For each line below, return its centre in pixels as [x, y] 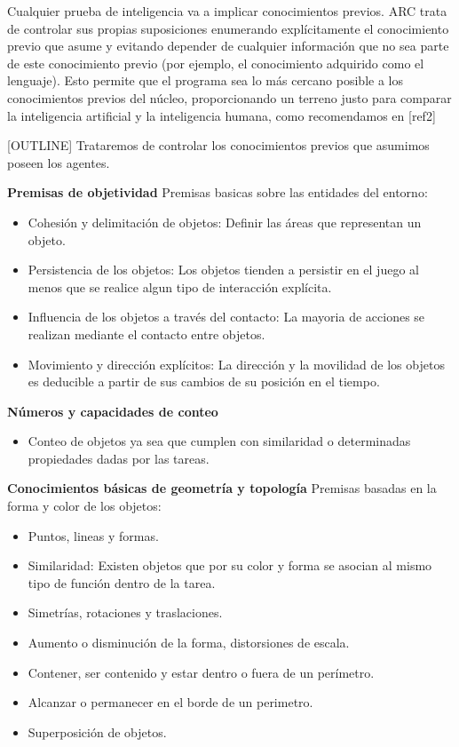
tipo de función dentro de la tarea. [122, 582]
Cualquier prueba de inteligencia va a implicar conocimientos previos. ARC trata [227, 11]
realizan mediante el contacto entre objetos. [146, 334]
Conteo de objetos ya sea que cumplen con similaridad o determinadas [219, 441]
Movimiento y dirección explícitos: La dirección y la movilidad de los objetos [236, 364]
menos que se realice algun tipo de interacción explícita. [180, 286]
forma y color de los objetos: [84, 506]
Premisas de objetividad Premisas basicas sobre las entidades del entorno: [218, 192]
